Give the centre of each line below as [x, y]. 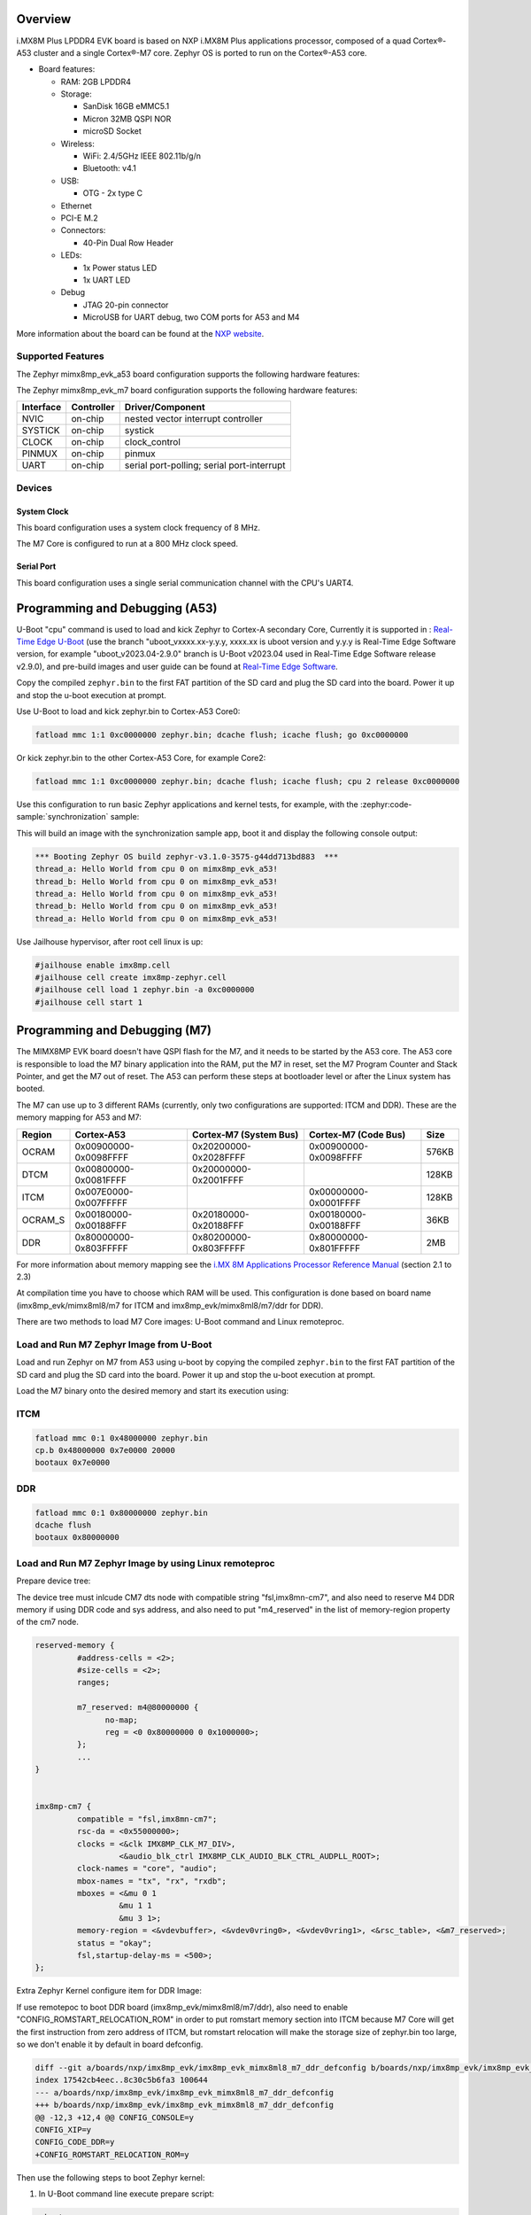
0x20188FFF [218, 1225]
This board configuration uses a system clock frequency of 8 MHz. [139, 527]
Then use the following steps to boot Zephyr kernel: [111, 2177]
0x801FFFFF [335, 1247]
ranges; [93, 1683]
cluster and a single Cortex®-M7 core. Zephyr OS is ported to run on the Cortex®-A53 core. [200, 52]
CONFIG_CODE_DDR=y [75, 2142]
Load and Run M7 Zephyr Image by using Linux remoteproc [146, 1563]
